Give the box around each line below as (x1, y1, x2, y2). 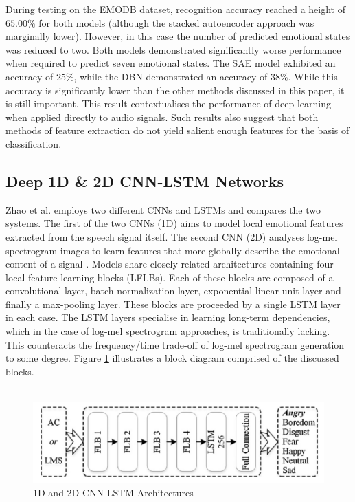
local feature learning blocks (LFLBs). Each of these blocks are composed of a (5, 270, 334, 284)
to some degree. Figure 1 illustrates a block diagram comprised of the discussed (5, 351, 339, 365)
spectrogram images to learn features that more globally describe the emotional (5, 243, 340, 257)
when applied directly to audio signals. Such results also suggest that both (5, 109, 319, 124)
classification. (5, 136, 62, 151)
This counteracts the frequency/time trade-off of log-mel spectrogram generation (5, 337, 345, 351)
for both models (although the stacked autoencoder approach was (38, 15, 314, 30)
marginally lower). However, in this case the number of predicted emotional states (5, 29, 350, 43)
